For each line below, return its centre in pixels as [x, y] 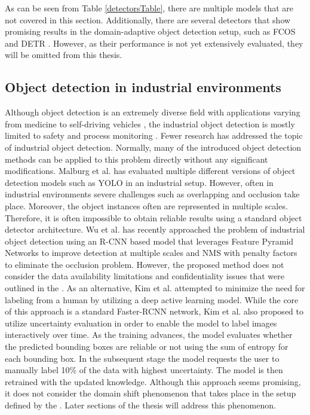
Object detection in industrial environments [143, 87]
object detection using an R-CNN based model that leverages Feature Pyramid [149, 241]
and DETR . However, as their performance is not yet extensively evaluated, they [154, 43]
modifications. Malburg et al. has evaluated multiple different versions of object [150, 171]
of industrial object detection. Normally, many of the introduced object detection [153, 147]
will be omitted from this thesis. [64, 55]
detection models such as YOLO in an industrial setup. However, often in [139, 182]
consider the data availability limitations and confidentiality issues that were [145, 276]
